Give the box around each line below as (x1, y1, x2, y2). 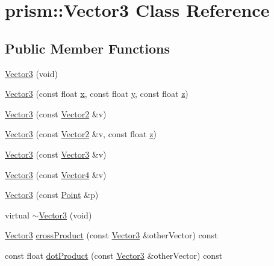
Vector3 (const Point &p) (5, 188, 99, 201)
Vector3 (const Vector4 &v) (5, 168, 107, 181)
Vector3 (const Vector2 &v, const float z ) (5, 128, 157, 140)
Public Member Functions (5, 39, 170, 57)
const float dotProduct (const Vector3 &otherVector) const (5, 249, 223, 261)
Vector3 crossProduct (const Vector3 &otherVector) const (5, 229, 218, 241)
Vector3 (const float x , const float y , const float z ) (5, 87, 188, 100)
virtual (5, 208, 30, 221)
